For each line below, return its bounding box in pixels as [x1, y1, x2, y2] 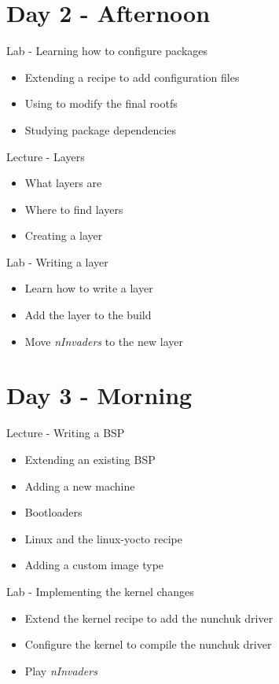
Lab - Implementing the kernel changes [6, 583, 194, 599]
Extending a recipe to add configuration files [24, 68, 240, 85]
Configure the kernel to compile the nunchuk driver [24, 636, 272, 653]
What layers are [24, 175, 102, 191]
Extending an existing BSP [24, 450, 156, 467]
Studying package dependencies [24, 121, 177, 138]
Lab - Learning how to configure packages [6, 42, 208, 59]
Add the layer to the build [24, 307, 152, 323]
